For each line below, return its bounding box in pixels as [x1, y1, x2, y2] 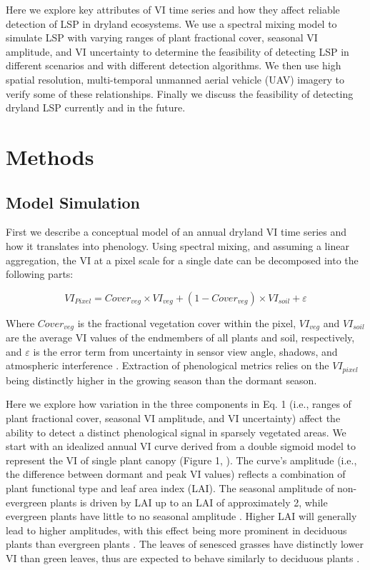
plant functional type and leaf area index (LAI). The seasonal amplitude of [6, 480, 334, 495]
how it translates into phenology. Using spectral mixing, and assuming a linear [6, 238, 349, 253]
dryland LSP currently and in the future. [6, 100, 186, 115]
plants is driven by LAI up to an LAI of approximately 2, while [50, 494, 328, 509]
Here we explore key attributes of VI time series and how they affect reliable [6, 2, 340, 16]
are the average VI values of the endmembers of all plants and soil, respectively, [6, 330, 355, 345]
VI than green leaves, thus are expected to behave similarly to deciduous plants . [6, 550, 360, 565]
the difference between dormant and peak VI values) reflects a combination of [6, 466, 346, 481]
